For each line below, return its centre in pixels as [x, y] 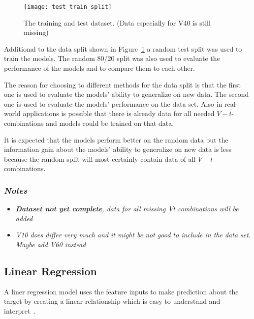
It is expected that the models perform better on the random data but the [116, 139]
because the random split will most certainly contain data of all [100, 159]
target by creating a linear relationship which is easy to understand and [112, 301]
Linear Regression [50, 271]
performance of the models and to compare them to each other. [99, 68]
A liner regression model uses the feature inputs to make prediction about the [121, 291]
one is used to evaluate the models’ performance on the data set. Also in [113, 103]
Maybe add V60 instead [51, 244]
